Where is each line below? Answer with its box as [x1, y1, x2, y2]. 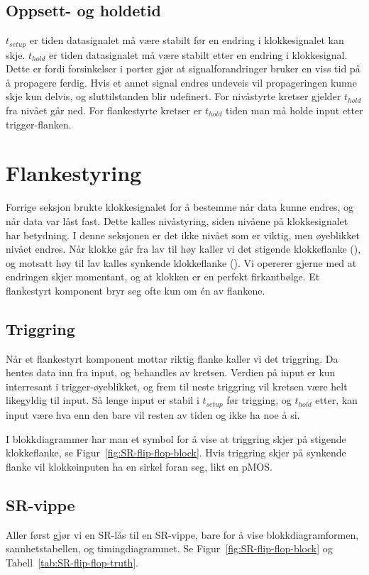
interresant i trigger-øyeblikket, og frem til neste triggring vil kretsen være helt [6, 378, 348, 393]
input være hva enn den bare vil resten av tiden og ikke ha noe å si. [6, 407, 300, 422]
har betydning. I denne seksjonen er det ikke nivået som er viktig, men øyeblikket [6, 227, 360, 242]
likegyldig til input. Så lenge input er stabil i [6, 393, 199, 407]
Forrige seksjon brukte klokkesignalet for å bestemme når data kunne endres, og [6, 199, 354, 214]
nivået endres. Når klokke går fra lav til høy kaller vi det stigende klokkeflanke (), [6, 241, 361, 256]
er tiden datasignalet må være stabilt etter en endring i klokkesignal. [48, 47, 348, 62]
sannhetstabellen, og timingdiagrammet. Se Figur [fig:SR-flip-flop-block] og [6, 541, 333, 556]
